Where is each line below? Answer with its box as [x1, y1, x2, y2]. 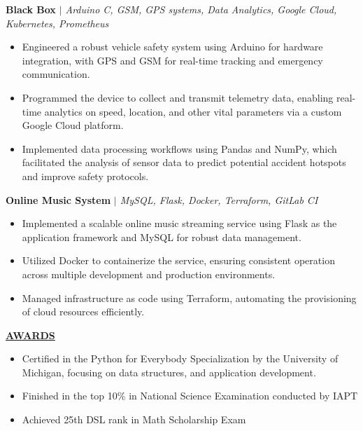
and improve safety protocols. [22, 168, 149, 183]
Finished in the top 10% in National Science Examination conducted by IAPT [22, 388, 358, 403]
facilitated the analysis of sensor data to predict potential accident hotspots [22, 155, 346, 170]
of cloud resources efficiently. [22, 304, 145, 319]
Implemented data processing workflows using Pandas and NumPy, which [22, 141, 337, 156]
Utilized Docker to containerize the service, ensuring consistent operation [22, 253, 335, 268]
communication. [22, 67, 90, 81]
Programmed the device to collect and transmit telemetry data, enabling [22, 90, 334, 104]
